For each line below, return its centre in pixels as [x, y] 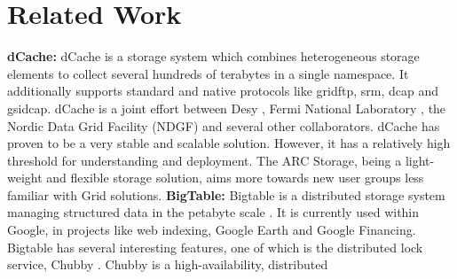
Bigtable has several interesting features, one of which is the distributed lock [215, 247]
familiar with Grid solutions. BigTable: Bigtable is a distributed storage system [226, 194]
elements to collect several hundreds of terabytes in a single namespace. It [208, 73]
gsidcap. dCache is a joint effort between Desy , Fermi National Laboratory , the [227, 108]
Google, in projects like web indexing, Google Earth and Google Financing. [212, 230]
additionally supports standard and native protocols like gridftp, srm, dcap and [223, 91]
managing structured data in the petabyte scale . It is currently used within [213, 212]
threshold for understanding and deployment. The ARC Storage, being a [205, 160]
